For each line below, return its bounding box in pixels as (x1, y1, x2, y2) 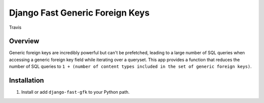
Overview (9, 37, 40, 45)
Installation (9, 76, 44, 85)
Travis (9, 24, 22, 30)
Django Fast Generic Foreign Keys (9, 7, 150, 18)
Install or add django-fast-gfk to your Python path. (21, 89, 130, 95)
